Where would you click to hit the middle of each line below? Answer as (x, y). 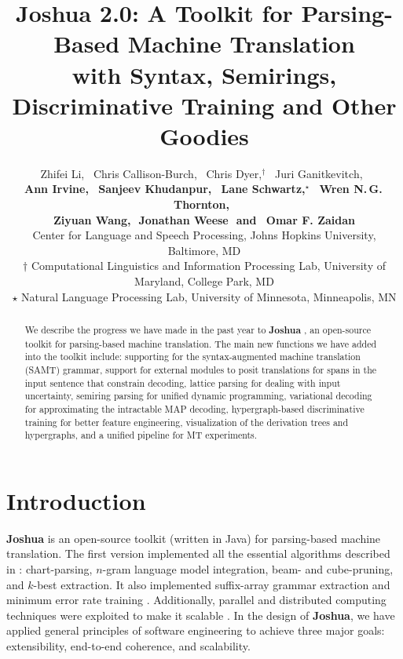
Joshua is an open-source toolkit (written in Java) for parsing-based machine (194, 538)
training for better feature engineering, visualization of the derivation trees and (187, 422)
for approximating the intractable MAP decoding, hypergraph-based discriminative (194, 408)
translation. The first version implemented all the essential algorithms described (198, 553)
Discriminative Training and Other (204, 105)
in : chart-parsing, (49, 569)
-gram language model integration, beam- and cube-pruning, (248, 569)
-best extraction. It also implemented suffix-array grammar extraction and (212, 584)
